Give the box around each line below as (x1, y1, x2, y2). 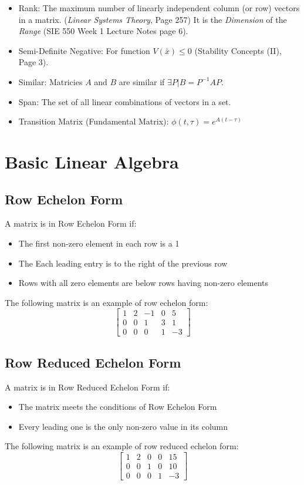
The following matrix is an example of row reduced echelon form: (5, 440, 239, 452)
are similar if (119, 75, 165, 87)
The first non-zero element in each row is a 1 (18, 237, 180, 249)
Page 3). (18, 56, 49, 68)
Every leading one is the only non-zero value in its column (18, 420, 228, 432)
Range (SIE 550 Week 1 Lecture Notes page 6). (18, 25, 188, 37)
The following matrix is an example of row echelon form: (5, 296, 208, 308)
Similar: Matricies (18, 75, 83, 87)
